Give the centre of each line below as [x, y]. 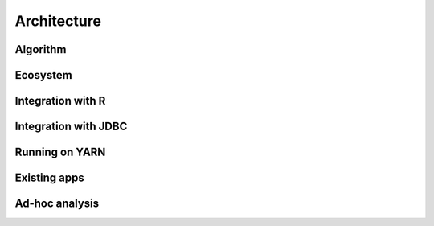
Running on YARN [60, 152]
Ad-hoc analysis [57, 204]
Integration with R [60, 101]
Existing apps [49, 178]
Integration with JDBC [71, 127]
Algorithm [41, 49]
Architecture [58, 21]
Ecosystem [43, 75]
